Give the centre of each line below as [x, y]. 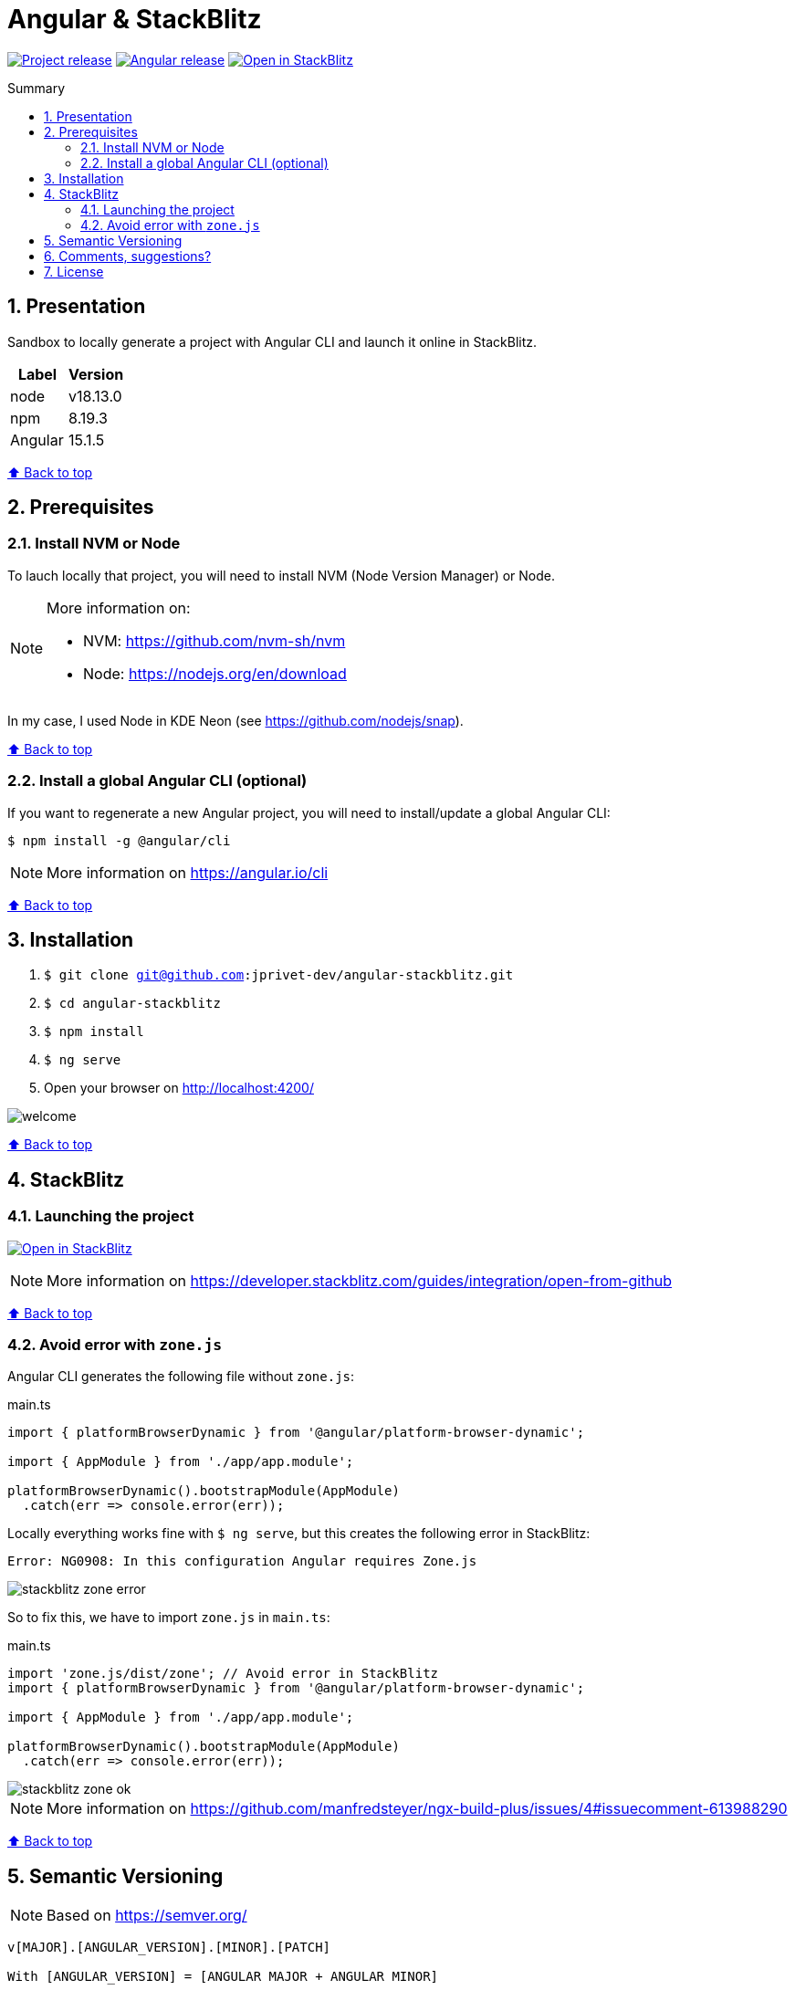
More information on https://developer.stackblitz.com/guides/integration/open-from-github [360, 1280]
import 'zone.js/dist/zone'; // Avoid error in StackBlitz [223, 1674]
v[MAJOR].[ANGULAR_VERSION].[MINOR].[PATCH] [169, 1948]
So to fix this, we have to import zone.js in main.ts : [169, 1618]
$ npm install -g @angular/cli [119, 840]
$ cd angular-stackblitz [132, 1004]
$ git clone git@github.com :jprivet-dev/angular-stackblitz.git [279, 975]
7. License [74, 271]
